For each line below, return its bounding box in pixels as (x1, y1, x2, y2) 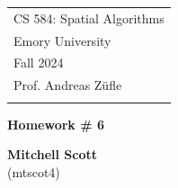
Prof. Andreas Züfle (13, 76, 122, 94)
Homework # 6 (7, 114, 104, 133)
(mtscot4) (7, 162, 60, 181)
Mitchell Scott (7, 145, 98, 164)
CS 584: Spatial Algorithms (13, 8, 165, 27)
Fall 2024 (13, 53, 64, 72)
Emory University (13, 31, 111, 49)
